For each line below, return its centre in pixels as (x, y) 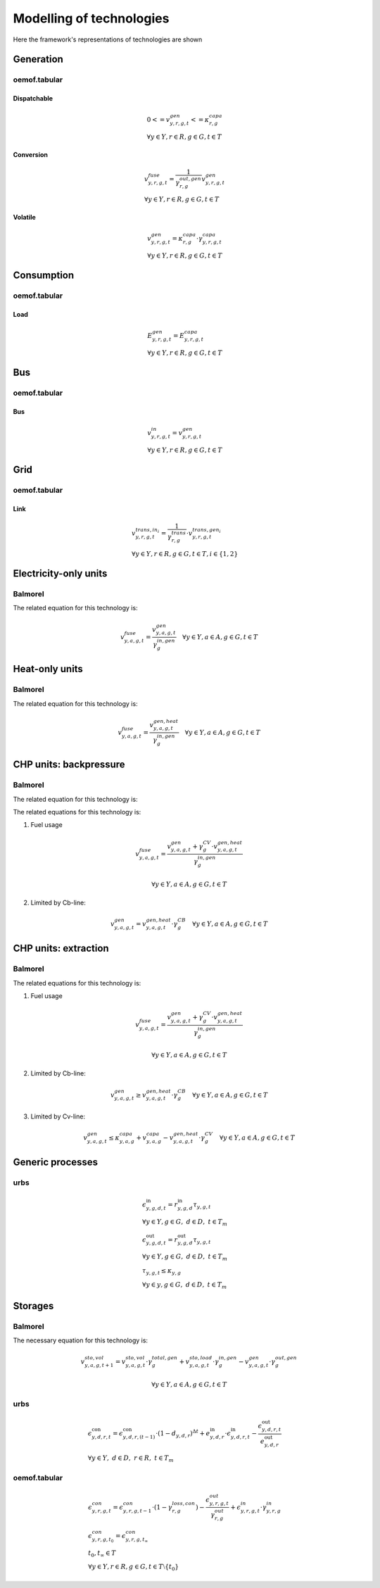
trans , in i (147, 530)
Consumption (44, 276)
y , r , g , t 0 (103, 1540)
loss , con (184, 1504)
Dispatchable (33, 99)
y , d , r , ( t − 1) (139, 1437)
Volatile (25, 217)
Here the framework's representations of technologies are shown (108, 39)
